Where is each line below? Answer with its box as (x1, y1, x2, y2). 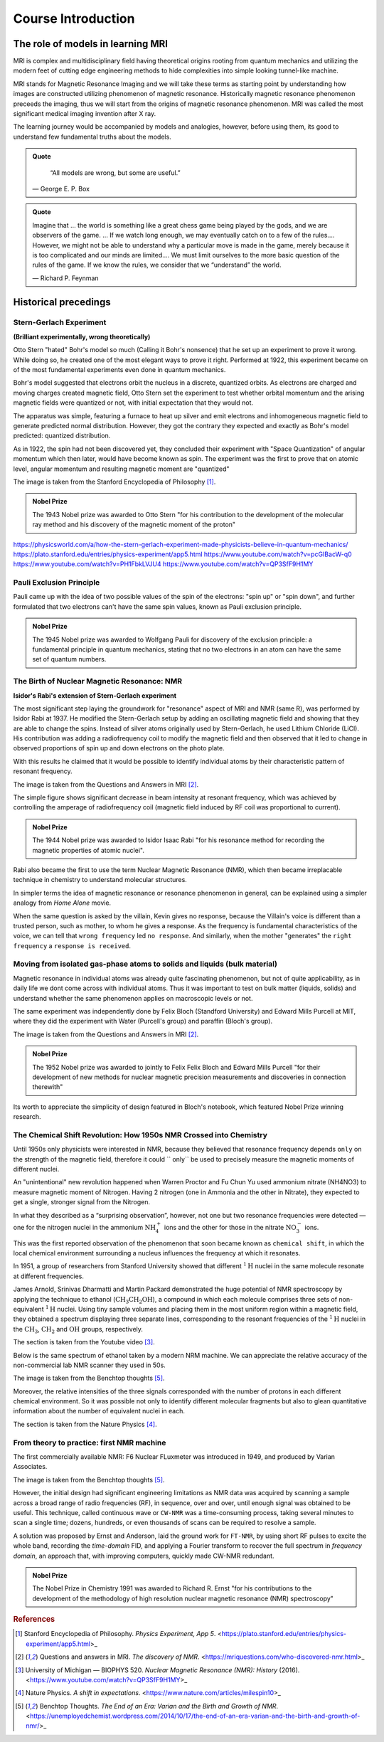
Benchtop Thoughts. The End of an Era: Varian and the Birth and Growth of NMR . (39, 1701, 279, 1710)
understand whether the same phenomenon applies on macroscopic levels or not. (13, 994, 253, 1002)
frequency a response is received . (13, 941, 132, 950)
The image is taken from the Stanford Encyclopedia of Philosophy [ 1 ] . (13, 477, 216, 486)
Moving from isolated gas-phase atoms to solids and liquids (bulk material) (13, 959, 277, 969)
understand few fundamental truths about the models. (13, 132, 172, 141)
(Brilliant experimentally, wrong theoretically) (13, 332, 151, 341)
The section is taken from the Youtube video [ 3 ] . (13, 1338, 156, 1347)
